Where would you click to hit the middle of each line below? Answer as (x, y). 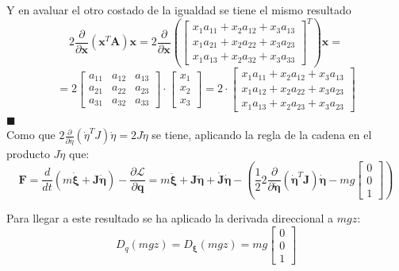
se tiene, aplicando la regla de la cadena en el (262, 135)
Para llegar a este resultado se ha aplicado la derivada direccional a (170, 218)
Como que (31, 135)
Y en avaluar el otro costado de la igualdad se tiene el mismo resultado (179, 10)
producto (28, 153)
